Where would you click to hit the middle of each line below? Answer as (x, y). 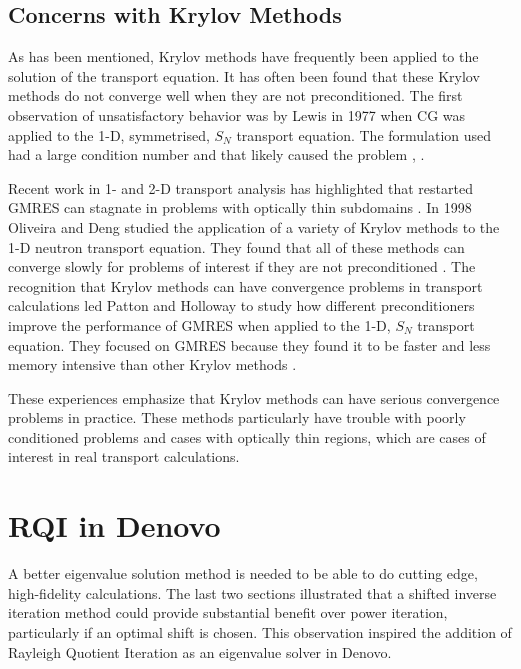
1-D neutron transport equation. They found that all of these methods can (236, 246)
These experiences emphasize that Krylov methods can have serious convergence (254, 397)
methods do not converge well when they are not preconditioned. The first (235, 95)
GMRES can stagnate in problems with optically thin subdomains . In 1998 (240, 207)
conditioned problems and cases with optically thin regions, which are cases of (247, 436)
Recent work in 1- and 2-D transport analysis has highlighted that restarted (240, 187)
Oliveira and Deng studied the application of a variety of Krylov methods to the (254, 226)
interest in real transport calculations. (124, 456)
